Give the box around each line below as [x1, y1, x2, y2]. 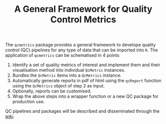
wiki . [5, 114, 15, 120]
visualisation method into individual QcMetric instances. [12, 67, 125, 73]
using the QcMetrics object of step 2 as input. [12, 83, 105, 89]
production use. [12, 99, 45, 105]
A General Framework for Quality [14, 3, 153, 15]
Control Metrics [50, 14, 116, 25]
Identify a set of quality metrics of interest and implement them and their [12, 62, 161, 68]
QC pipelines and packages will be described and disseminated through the [5, 108, 160, 114]
